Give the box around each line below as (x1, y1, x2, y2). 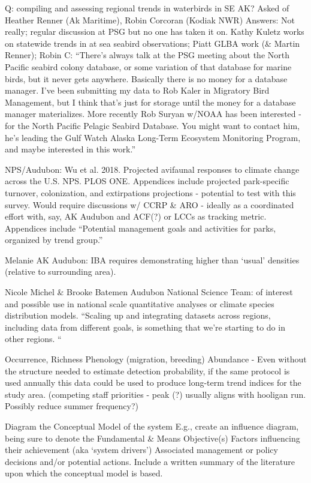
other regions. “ (5, 332, 62, 345)
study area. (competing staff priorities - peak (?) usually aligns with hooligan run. (5, 388, 306, 400)
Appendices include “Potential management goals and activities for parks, (5, 221, 276, 234)
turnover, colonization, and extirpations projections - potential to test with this (5, 186, 296, 199)
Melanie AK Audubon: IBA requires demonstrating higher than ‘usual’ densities (5, 253, 300, 266)
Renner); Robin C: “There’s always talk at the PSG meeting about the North (5, 49, 290, 61)
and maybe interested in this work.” (5, 143, 136, 155)
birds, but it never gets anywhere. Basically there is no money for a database (5, 72, 288, 85)
